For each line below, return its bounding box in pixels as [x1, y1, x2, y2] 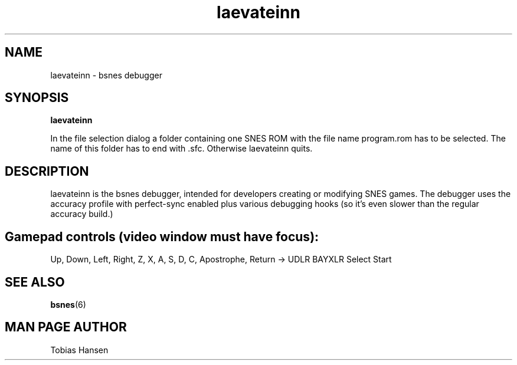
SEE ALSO [5, 274, 65, 290]
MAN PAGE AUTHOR [5, 320, 127, 335]
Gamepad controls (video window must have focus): [5, 229, 319, 244]
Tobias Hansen [50, 344, 109, 355]
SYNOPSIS [5, 90, 69, 106]
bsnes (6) [50, 299, 86, 310]
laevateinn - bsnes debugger [50, 70, 162, 80]
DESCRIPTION [5, 163, 89, 179]
